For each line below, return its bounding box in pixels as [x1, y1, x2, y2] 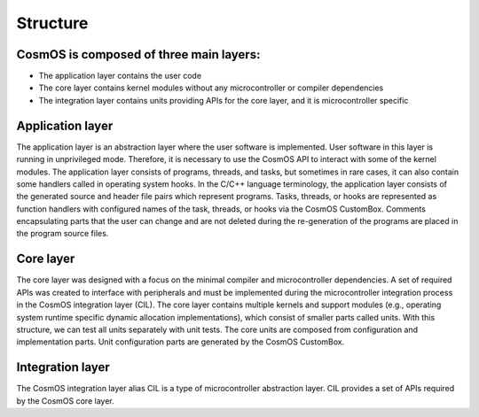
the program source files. [16, 228, 109, 239]
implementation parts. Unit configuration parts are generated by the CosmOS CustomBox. [16, 336, 345, 347]
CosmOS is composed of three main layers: [16, 47, 261, 62]
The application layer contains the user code [38, 71, 202, 81]
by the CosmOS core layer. [16, 395, 114, 406]
